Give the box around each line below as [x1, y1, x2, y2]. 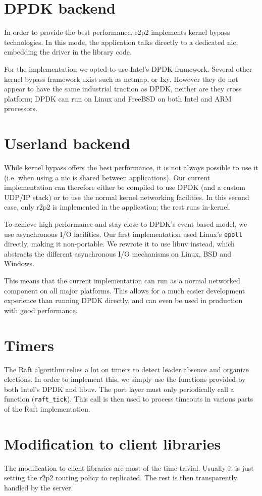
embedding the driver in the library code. [4, 46, 132, 57]
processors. [4, 103, 38, 114]
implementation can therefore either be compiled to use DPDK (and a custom [4, 182, 246, 192]
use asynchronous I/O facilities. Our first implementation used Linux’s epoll [4, 228, 242, 239]
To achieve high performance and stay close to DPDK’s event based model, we [4, 218, 247, 229]
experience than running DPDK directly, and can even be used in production [4, 295, 243, 306]
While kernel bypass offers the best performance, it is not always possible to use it [4, 162, 258, 172]
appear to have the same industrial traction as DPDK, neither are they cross [4, 83, 242, 94]
